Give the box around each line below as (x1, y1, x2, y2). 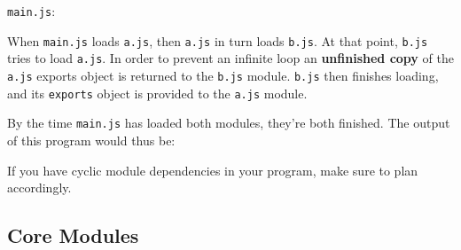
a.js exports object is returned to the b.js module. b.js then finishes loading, (7, 66, 439, 84)
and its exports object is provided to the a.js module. (7, 83, 308, 102)
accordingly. (7, 178, 72, 197)
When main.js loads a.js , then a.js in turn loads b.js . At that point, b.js (7, 31, 428, 50)
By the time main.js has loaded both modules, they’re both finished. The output (7, 113, 450, 132)
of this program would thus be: (7, 130, 176, 149)
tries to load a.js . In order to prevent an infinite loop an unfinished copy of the (7, 49, 454, 67)
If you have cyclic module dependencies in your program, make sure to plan (7, 160, 418, 179)
